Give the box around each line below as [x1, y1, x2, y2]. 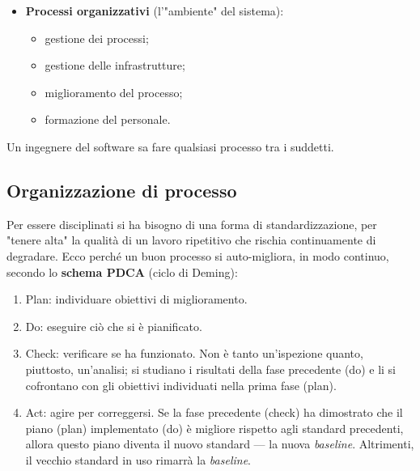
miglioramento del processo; [45, 83, 183, 100]
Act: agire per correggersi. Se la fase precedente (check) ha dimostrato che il [25, 404, 403, 421]
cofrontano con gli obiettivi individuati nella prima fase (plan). [25, 376, 337, 393]
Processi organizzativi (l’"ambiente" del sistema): [25, 2, 284, 19]
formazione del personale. [45, 111, 171, 128]
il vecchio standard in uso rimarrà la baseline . [25, 451, 251, 468]
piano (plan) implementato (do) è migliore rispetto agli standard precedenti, [25, 419, 404, 436]
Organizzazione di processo [6, 177, 237, 202]
